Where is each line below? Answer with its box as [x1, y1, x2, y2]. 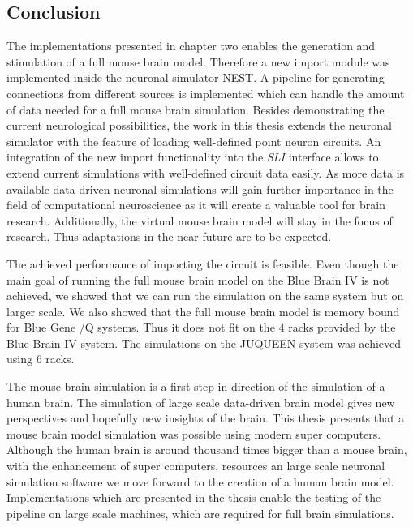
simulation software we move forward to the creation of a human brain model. [6, 473, 394, 490]
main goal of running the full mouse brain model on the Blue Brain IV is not [6, 271, 389, 288]
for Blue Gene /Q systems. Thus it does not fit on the [6, 319, 275, 336]
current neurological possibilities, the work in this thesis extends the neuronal [6, 117, 392, 134]
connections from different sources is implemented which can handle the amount [6, 84, 405, 101]
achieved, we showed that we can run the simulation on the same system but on [6, 287, 404, 304]
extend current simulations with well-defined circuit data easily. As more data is [6, 164, 405, 181]
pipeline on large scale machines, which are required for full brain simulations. [6, 504, 394, 521]
